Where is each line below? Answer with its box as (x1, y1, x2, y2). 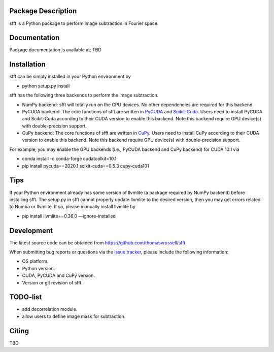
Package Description (9, 7, 77, 15)
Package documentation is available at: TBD (9, 47, 101, 53)
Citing (9, 327, 29, 335)
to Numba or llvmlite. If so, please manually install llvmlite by (9, 204, 135, 210)
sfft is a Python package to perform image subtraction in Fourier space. (9, 20, 159, 26)
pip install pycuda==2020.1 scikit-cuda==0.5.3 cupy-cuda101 (22, 163, 149, 169)
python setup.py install (22, 83, 70, 89)
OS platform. (22, 258, 49, 264)
